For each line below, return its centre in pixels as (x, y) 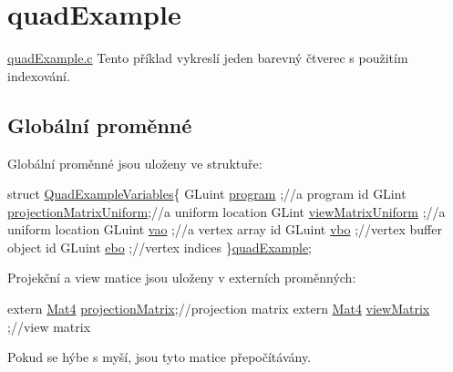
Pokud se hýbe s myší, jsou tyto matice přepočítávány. (160, 357)
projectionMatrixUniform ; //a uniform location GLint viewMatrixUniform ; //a (226, 211)
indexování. (39, 75)
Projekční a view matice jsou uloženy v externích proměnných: (182, 278)
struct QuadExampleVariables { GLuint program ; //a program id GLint (207, 194)
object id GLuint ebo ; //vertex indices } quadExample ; (160, 247)
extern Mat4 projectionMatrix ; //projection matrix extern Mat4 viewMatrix (219, 309)
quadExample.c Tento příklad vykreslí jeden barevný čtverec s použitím (208, 58)
